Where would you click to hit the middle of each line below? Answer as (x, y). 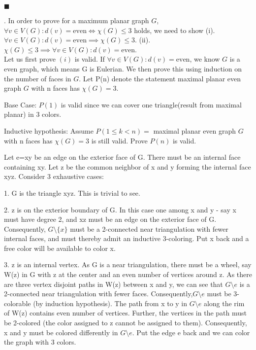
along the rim (224, 303)
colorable (17, 303)
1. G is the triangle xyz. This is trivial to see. (72, 192)
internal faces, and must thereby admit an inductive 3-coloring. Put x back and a (127, 238)
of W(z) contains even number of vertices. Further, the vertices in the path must (126, 313)
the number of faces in (38, 78)
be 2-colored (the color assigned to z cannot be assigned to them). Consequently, (126, 323)
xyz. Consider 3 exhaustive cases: (54, 176)
